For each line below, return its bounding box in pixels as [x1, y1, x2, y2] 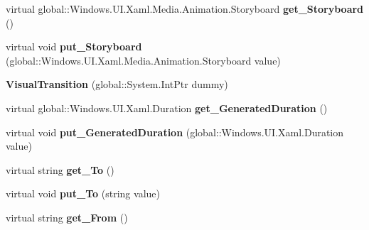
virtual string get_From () [6, 209, 128, 224]
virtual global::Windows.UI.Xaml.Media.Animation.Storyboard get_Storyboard [6, 1, 364, 16]
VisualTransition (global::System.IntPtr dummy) [6, 77, 228, 92]
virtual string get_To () [6, 162, 114, 177]
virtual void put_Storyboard [6, 39, 142, 54]
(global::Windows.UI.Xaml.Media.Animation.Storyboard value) [6, 53, 281, 67]
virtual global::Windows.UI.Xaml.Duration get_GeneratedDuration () [6, 100, 328, 115]
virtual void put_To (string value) [6, 186, 160, 201]
